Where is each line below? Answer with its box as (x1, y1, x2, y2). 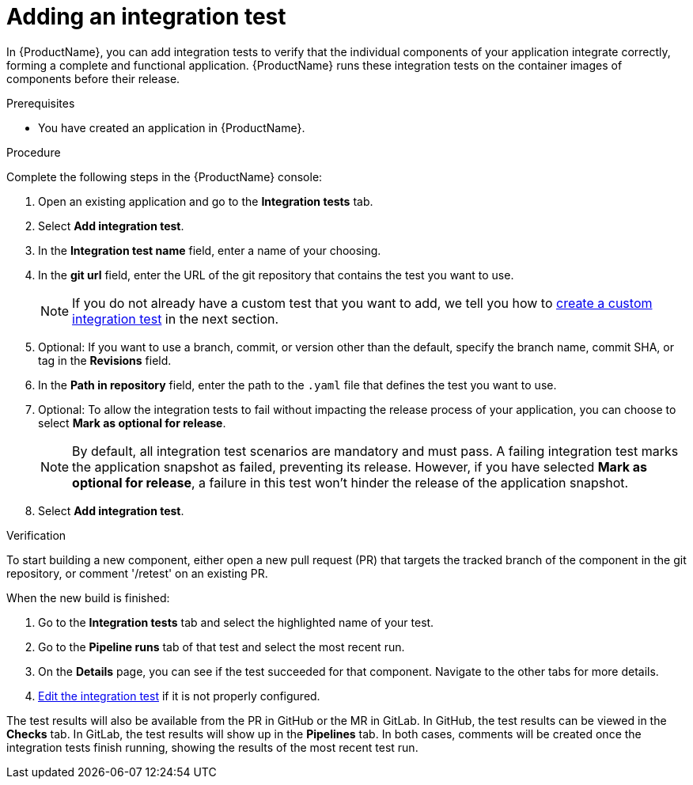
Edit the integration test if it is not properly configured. (38, 688, 320, 703)
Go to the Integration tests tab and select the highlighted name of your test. (38, 615, 434, 629)
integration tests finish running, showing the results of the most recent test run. (6, 740, 418, 754)
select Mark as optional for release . (38, 415, 226, 430)
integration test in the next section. (72, 310, 279, 327)
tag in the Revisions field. (38, 353, 172, 367)
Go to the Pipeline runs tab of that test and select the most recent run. (38, 639, 405, 654)
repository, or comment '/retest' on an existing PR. (6, 566, 268, 580)
